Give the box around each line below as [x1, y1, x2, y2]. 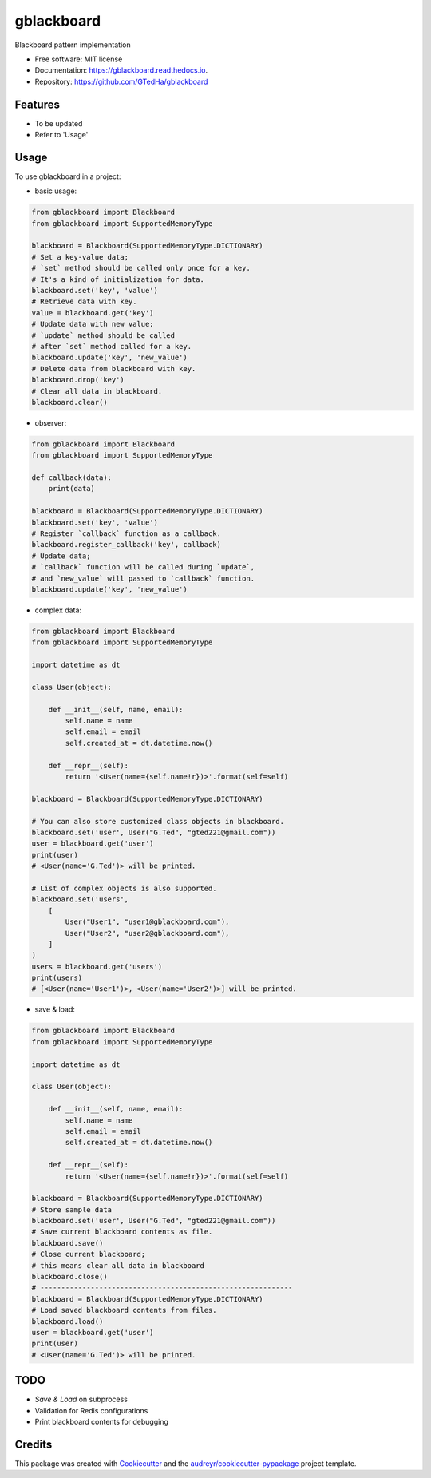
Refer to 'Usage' [34, 130, 89, 140]
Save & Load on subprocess [34, 1394, 128, 1405]
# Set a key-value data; [31, 252, 129, 261]
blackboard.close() [31, 1272, 108, 1282]
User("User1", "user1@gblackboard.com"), [65, 917, 230, 926]
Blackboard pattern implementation [14, 40, 131, 50]
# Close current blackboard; [31, 1250, 146, 1259]
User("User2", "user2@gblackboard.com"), [65, 929, 230, 937]
